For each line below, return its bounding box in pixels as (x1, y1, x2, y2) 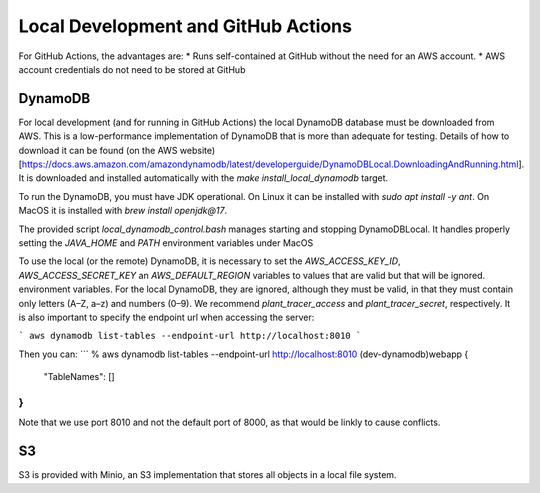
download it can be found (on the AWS (18, 144, 178, 156)
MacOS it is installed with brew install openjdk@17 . (18, 205, 228, 217)
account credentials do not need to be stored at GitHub (18, 63, 246, 75)
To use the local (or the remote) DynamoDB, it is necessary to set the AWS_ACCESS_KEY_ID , (18, 255, 401, 267)
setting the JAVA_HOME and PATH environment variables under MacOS (18, 236, 314, 249)
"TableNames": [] (43, 371, 115, 383)
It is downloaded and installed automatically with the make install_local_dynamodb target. (18, 172, 389, 184)
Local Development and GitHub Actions (18, 15, 352, 37)
